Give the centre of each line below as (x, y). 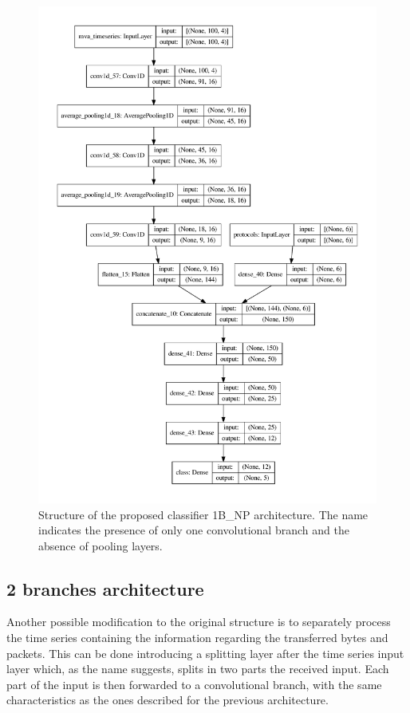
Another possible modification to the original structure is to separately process (199, 622)
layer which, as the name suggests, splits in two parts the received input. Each (198, 669)
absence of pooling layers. (101, 545)
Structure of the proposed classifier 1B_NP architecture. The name (203, 514)
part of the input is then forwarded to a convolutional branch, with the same (194, 684)
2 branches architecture (105, 588)
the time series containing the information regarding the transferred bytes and (197, 638)
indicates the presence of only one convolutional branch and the (194, 530)
